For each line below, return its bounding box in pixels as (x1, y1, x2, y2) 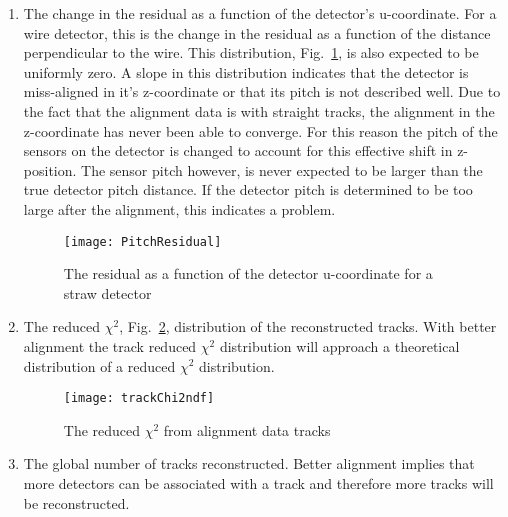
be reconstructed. (23, 492, 130, 513)
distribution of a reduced (23, 355, 176, 376)
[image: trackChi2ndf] (63, 391, 215, 406)
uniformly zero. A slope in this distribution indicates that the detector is (23, 61, 469, 82)
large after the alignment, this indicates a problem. (23, 198, 336, 219)
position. (23, 159, 77, 180)
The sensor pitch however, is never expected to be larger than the (81, 159, 483, 180)
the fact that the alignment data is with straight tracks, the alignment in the (23, 100, 495, 121)
